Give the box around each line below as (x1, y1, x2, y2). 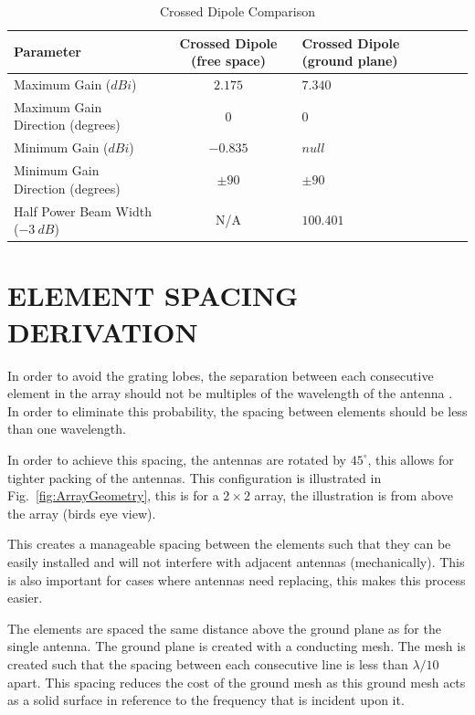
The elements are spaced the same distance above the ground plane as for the (7, 618, 441, 637)
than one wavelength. (7, 419, 126, 438)
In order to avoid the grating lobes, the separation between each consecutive (7, 365, 434, 384)
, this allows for (367, 449, 454, 468)
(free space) (191, 51, 266, 70)
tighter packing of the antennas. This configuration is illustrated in (7, 468, 382, 487)
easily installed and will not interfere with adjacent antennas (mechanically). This (7, 552, 465, 571)
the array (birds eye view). (7, 503, 156, 522)
